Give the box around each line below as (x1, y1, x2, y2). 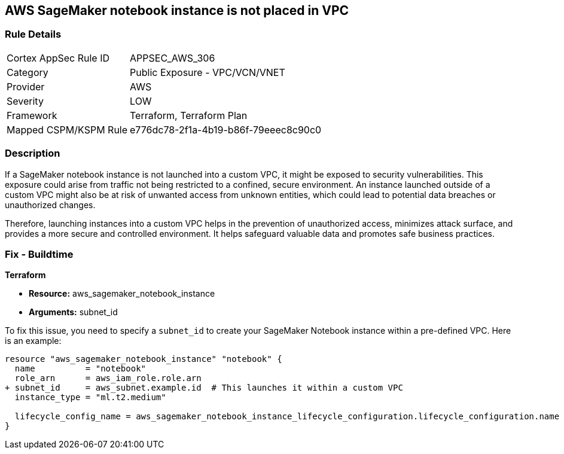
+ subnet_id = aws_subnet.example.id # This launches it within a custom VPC (5, 383, 403, 393)
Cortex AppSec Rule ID (7, 51, 110, 64)
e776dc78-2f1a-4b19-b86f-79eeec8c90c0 (130, 123, 322, 136)
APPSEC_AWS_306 (130, 51, 215, 64)
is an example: (5, 336, 62, 346)
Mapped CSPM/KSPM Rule (7, 123, 128, 136)
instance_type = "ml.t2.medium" (14, 392, 166, 403)
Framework (7, 109, 57, 121)
